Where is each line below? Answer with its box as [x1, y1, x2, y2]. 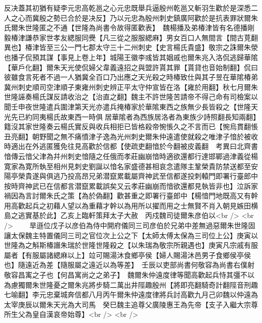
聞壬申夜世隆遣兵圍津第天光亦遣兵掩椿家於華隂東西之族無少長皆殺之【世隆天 [4, 101, 258, 112]
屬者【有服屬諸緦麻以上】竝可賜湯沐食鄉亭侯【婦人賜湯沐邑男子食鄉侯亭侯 [4, 249, 251, 260]
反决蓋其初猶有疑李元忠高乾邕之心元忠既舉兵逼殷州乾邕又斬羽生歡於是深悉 [4, 3, 251, 13]
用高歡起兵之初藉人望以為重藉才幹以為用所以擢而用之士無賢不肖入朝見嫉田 [4, 200, 251, 210]
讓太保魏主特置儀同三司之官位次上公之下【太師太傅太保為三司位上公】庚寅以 [4, 230, 258, 240]
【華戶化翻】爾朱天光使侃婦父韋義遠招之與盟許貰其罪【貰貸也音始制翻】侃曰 [4, 62, 258, 72]
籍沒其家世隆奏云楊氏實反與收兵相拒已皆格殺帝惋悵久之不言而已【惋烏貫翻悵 [4, 121, 258, 132]
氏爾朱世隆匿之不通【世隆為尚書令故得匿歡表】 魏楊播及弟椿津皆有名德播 [4, 22, 247, 33]
